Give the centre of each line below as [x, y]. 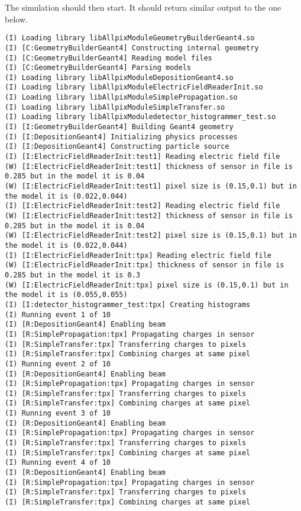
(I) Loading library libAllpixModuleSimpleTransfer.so [115, 107]
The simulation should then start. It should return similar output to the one [143, 7]
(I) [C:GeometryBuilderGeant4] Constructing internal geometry [132, 48]
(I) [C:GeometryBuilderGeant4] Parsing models [98, 68]
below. [16, 19]
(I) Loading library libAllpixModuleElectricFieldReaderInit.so [134, 87]
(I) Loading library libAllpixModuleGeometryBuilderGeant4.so [130, 38]
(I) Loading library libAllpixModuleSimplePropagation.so [121, 98]
